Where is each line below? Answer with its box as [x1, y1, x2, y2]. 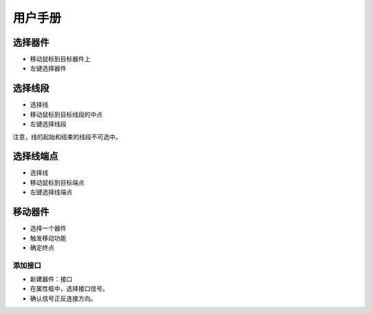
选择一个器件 [30, 224, 67, 232]
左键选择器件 [30, 64, 67, 72]
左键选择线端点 [30, 188, 72, 196]
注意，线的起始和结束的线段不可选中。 [12, 132, 122, 141]
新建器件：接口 [30, 275, 72, 283]
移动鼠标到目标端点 [30, 178, 85, 186]
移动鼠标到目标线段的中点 [30, 110, 103, 119]
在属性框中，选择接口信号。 [30, 285, 109, 293]
